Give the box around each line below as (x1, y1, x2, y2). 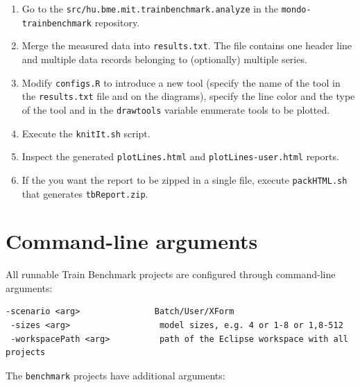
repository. (94, 15, 140, 29)
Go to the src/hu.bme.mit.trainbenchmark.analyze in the (22, 1, 278, 15)
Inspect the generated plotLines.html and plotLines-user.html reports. (22, 149, 339, 164)
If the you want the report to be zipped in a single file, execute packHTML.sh (22, 172, 348, 187)
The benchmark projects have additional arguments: (6, 368, 225, 382)
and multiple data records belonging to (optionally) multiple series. (22, 51, 307, 66)
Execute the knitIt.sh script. (22, 126, 151, 140)
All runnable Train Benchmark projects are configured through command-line (6, 267, 336, 282)
